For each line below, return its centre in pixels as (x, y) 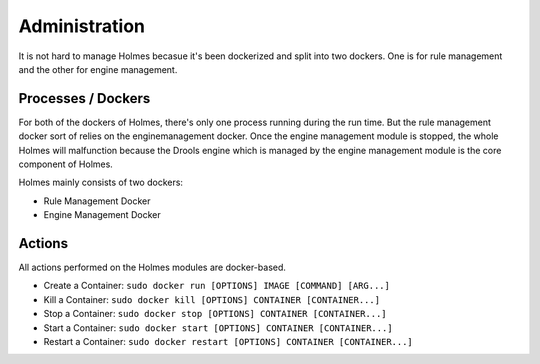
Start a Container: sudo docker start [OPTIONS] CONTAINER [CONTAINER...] (218, 327)
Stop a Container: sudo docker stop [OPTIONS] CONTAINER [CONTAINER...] (215, 314)
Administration (81, 26)
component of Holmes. (66, 164)
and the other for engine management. (98, 69)
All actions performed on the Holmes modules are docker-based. (152, 267)
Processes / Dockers (84, 98)
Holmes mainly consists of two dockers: (101, 182)
